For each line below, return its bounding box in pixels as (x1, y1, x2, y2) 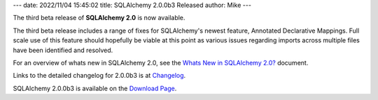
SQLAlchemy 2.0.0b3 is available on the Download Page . (13, 84, 177, 92)
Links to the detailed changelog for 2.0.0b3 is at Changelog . (13, 72, 186, 80)
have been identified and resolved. (13, 46, 113, 54)
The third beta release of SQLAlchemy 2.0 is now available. (13, 14, 185, 22)
